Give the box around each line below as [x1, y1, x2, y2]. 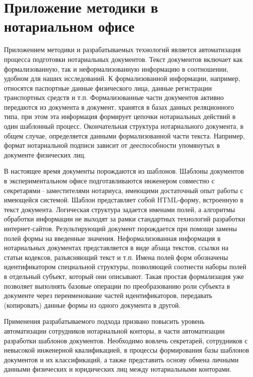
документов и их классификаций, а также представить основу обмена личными [4, 354, 239, 364]
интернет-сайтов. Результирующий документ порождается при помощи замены [4, 223, 237, 233]
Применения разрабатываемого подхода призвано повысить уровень [4, 316, 205, 326]
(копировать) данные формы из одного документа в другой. [4, 299, 181, 310]
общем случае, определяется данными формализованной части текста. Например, [4, 130, 245, 140]
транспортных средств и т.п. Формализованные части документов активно [4, 92, 224, 102]
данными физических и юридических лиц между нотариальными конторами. [4, 364, 232, 374]
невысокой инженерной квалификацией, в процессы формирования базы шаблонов [4, 345, 249, 355]
